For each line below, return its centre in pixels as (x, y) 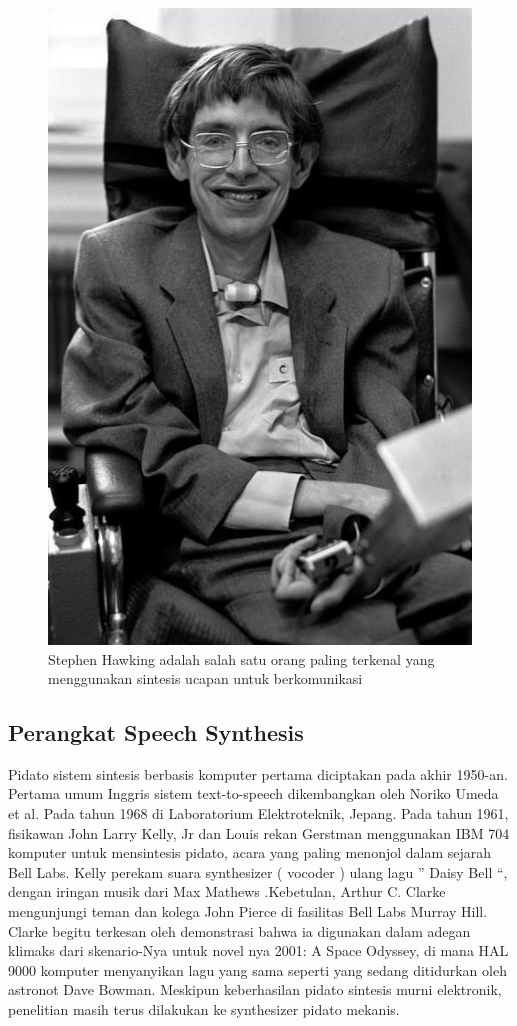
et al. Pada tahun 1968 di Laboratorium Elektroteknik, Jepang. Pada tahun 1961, (258, 813)
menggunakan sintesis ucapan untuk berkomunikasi (205, 678)
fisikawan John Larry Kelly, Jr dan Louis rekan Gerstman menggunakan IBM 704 (259, 832)
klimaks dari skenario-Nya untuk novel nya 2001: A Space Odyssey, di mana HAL (258, 950)
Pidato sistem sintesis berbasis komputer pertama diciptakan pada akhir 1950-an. (258, 773)
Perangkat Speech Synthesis (156, 732)
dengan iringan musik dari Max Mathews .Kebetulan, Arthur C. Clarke (227, 891)
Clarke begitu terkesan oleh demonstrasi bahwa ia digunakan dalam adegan (239, 930)
